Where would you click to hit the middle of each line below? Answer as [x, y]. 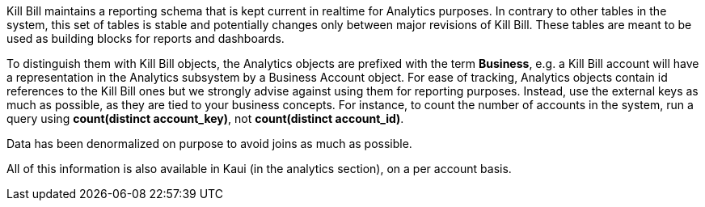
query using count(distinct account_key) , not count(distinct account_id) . [205, 118]
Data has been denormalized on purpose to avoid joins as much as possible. [209, 144]
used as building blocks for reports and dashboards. [146, 38]
